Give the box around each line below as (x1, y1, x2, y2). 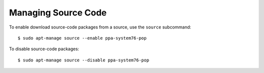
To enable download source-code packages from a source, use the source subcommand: (9, 24, 192, 30)
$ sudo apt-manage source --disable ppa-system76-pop (18, 57, 149, 63)
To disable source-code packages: (9, 46, 79, 52)
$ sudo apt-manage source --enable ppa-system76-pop (18, 35, 147, 41)
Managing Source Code (9, 7, 107, 18)
